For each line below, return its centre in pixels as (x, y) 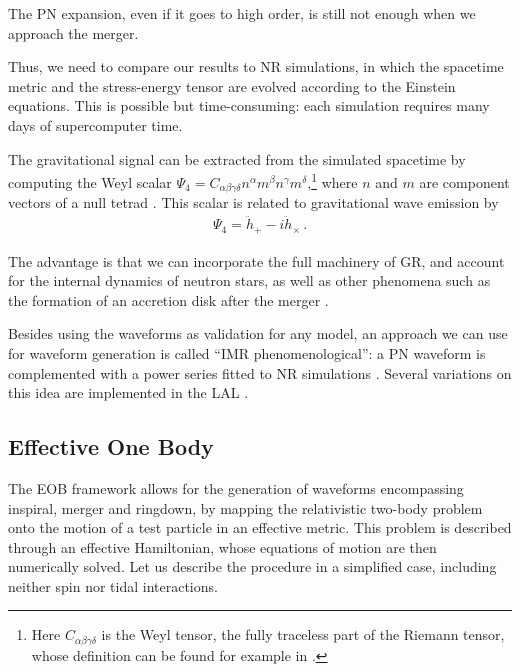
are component (464, 181)
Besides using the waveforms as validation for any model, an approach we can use (258, 333)
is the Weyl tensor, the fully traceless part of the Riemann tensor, (303, 634)
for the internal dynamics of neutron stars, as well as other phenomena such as (249, 280)
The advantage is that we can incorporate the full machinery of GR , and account (256, 260)
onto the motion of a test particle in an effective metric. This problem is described (260, 527)
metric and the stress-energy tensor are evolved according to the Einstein (232, 85)
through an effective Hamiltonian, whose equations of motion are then (222, 546)
